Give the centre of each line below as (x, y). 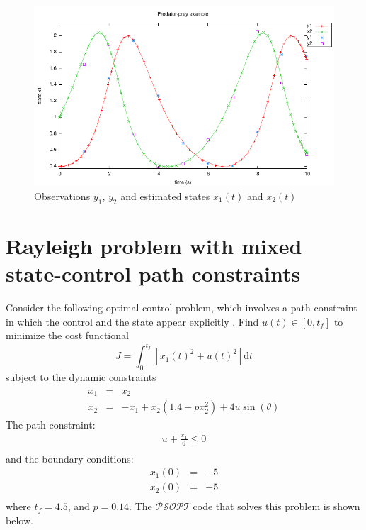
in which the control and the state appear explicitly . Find (132, 321)
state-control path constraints (153, 274)
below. (19, 520)
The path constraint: (51, 424)
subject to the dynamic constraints (81, 377)
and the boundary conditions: (70, 458)
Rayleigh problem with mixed (154, 245)
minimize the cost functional (67, 335)
